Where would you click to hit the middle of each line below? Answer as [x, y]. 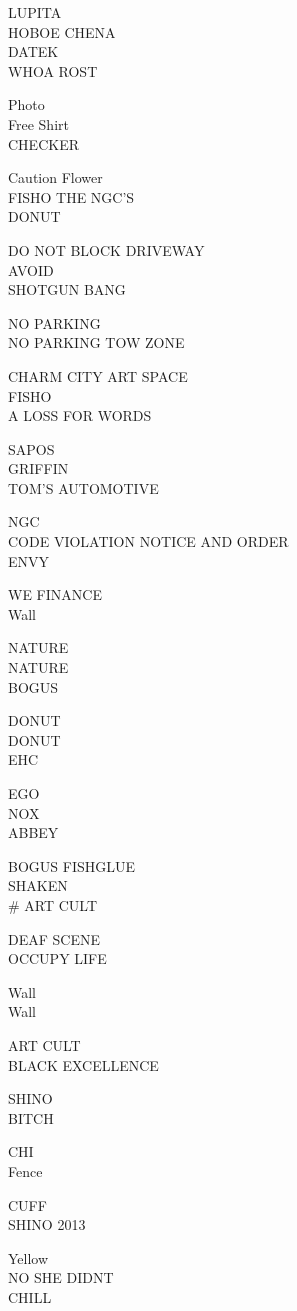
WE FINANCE [55, 594]
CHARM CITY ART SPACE [98, 375]
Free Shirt [38, 123]
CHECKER [43, 143]
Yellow [28, 1257]
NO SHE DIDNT [61, 1277]
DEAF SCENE [54, 938]
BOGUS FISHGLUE [71, 865]
